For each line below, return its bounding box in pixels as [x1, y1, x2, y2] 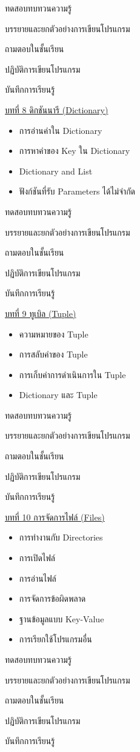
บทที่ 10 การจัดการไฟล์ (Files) [5, 510, 105, 523]
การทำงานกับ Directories [19, 531, 103, 544]
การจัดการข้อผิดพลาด [19, 592, 86, 605]
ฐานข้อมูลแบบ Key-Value [19, 612, 104, 625]
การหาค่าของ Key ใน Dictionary [19, 144, 130, 157]
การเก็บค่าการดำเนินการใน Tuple [19, 368, 126, 381]
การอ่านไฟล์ [19, 571, 56, 584]
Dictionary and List [19, 164, 93, 177]
